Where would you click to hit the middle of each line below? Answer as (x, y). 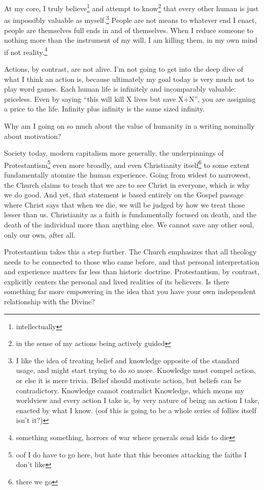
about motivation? (33, 136)
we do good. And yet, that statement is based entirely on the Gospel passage (124, 195)
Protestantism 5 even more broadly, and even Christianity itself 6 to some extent (127, 164)
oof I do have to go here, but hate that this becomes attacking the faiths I (131, 454)
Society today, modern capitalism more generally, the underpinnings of (114, 153)
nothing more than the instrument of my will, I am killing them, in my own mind (131, 40)
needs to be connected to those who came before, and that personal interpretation (132, 261)
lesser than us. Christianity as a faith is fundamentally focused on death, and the (130, 214)
